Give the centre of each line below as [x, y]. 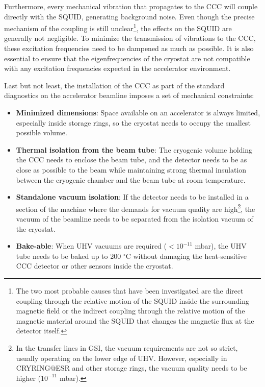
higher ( [29, 378]
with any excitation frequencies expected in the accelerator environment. [117, 68]
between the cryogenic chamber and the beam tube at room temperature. [131, 179]
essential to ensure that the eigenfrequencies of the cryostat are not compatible [127, 58]
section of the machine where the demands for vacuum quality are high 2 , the [136, 208]
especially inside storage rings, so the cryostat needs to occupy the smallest [133, 122]
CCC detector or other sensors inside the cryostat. [95, 266]
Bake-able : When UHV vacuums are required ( [91, 246]
